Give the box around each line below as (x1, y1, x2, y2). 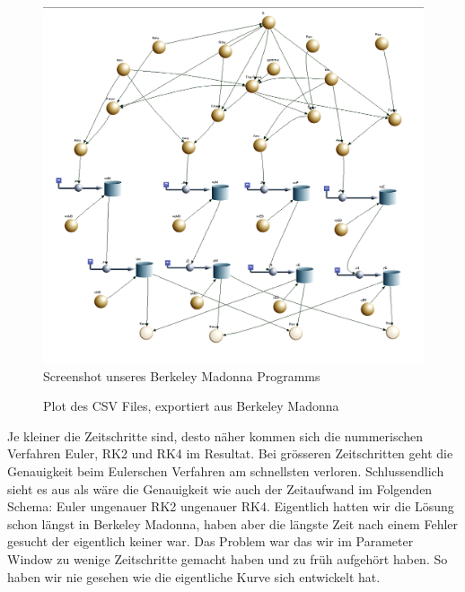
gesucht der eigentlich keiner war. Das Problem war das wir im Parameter (7, 532, 414, 551)
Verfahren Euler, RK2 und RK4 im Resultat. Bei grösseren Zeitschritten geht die (7, 444, 453, 463)
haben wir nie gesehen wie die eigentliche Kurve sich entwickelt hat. (7, 567, 381, 586)
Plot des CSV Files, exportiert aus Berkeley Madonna (43, 396, 339, 415)
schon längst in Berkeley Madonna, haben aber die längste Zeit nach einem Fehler (7, 514, 459, 533)
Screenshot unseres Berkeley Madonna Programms (43, 366, 320, 385)
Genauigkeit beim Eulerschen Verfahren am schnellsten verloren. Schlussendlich (7, 462, 444, 481)
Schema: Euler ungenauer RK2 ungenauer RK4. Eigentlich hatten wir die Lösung (7, 497, 454, 516)
